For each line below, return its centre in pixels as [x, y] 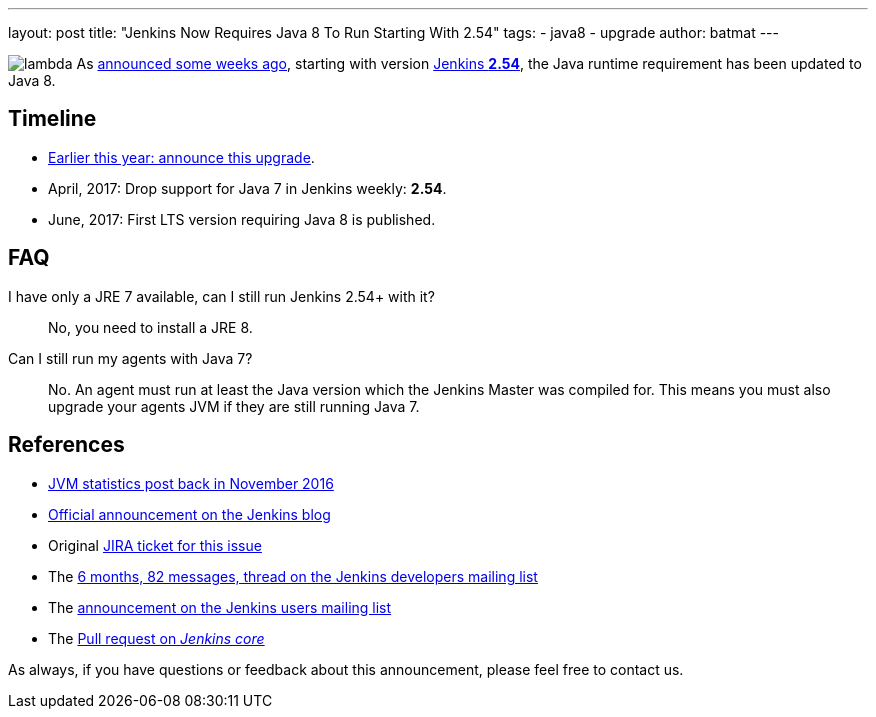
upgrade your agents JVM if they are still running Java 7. [234, 406]
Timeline [52, 119]
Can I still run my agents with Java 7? [130, 358]
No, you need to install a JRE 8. [150, 327]
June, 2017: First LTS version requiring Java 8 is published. [242, 219]
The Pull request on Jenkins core [156, 638]
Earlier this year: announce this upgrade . [181, 157]
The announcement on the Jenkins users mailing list [220, 607]
